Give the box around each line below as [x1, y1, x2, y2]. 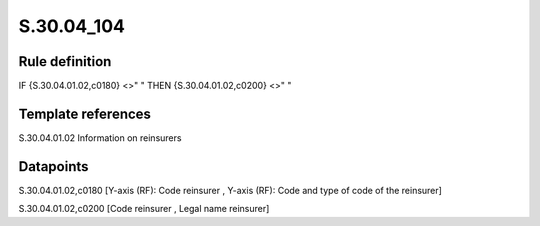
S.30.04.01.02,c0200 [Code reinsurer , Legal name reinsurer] [18, 203, 270, 215]
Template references [18, 105, 152, 122]
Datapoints [18, 158, 89, 175]
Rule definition [18, 53, 112, 70]
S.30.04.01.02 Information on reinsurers [18, 131, 182, 144]
